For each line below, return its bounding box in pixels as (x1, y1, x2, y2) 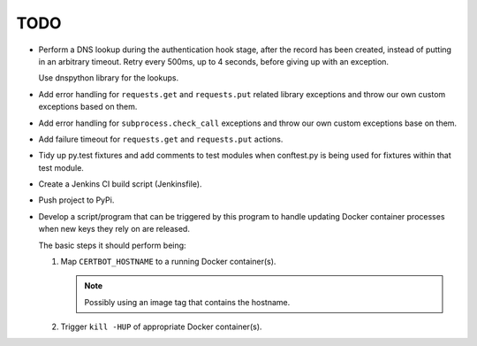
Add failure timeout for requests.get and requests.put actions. (38, 134, 284, 144)
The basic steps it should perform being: (38, 240, 186, 250)
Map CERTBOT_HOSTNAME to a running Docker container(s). (60, 257, 276, 267)
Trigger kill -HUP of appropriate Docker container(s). (60, 321, 262, 332)
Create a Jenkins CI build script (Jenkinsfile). (38, 179, 202, 189)
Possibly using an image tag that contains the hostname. (84, 296, 291, 307)
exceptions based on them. (38, 102, 138, 112)
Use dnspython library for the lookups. (38, 73, 179, 83)
